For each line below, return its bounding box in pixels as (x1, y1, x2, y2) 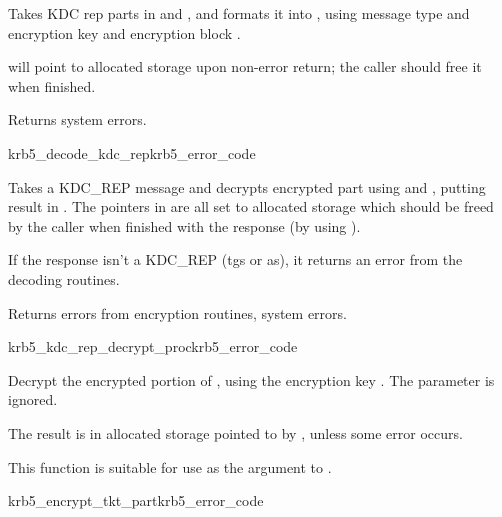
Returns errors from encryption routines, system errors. (8, 302, 347, 323)
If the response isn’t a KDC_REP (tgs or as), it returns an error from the (8, 249, 463, 270)
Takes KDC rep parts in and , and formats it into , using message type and (8, 3, 470, 23)
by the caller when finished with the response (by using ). (8, 215, 361, 236)
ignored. (8, 389, 58, 410)
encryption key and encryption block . (8, 22, 241, 43)
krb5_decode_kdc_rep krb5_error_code (8, 142, 256, 163)
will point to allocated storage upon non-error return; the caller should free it (8, 56, 482, 77)
